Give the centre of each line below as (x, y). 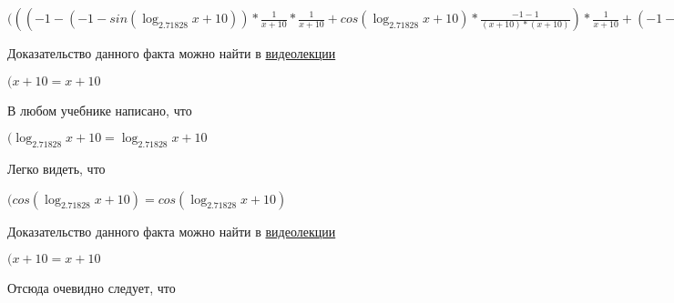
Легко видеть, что (56, 168)
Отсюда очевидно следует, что (92, 288)
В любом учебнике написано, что (100, 110)
